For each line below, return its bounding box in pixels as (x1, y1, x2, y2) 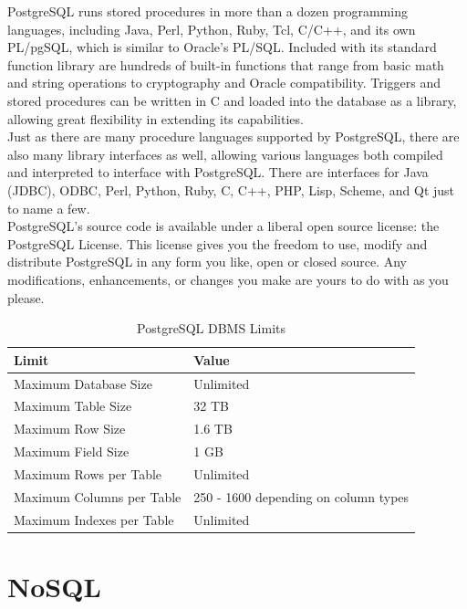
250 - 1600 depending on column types (193, 487, 410, 506)
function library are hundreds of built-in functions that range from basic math (7, 55, 444, 74)
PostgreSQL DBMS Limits (137, 319, 285, 338)
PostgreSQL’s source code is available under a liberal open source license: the (7, 216, 440, 236)
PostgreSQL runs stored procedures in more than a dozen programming (7, 2, 408, 20)
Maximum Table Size (14, 396, 132, 415)
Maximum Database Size (14, 373, 152, 393)
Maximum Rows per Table (14, 464, 162, 483)
